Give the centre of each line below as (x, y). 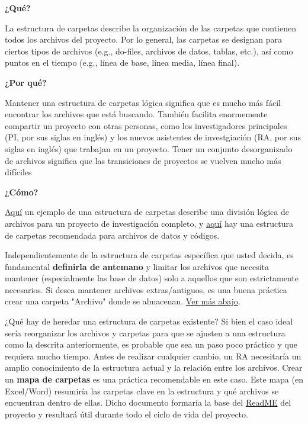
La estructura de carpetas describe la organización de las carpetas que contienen (150, 28)
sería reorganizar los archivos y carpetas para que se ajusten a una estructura (145, 333)
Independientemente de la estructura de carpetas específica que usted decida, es (149, 255)
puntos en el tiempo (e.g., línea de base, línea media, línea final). (122, 62)
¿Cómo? (22, 192)
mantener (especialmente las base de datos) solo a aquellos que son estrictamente (152, 278)
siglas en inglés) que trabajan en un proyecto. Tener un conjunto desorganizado (149, 148)
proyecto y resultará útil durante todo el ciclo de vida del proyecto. (126, 414)
